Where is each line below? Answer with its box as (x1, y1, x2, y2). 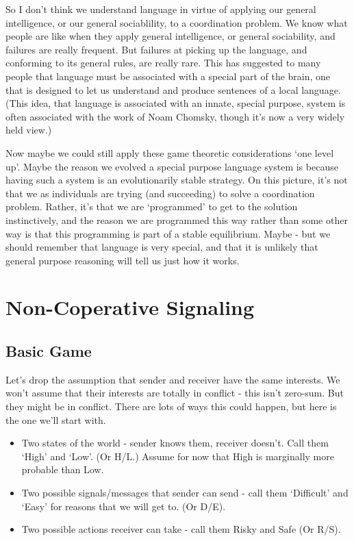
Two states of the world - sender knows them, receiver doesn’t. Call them (21, 436, 329, 450)
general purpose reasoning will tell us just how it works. (5, 253, 240, 267)
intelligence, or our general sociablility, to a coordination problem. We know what (5, 15, 348, 29)
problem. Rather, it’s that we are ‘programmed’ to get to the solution (5, 199, 298, 214)
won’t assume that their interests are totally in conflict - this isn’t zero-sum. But (5, 386, 344, 400)
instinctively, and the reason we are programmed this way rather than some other (5, 212, 348, 227)
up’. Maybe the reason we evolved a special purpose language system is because (5, 159, 338, 173)
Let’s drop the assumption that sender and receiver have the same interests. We (5, 372, 340, 386)
